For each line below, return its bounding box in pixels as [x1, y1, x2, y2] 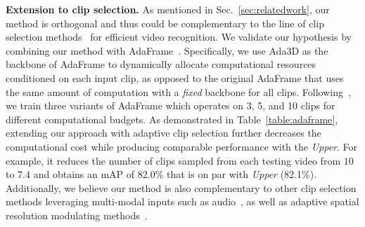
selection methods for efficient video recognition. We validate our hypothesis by [6, 29, 352, 44]
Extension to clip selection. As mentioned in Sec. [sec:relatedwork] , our [6, 2, 330, 16]
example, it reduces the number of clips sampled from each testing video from [6, 153, 341, 167]
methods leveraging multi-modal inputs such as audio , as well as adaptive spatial [6, 194, 359, 209]
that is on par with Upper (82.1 [166, 167, 302, 181]
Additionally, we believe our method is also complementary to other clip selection [6, 180, 357, 195]
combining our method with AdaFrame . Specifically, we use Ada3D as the [6, 43, 328, 57]
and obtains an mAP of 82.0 [33, 167, 155, 181]
